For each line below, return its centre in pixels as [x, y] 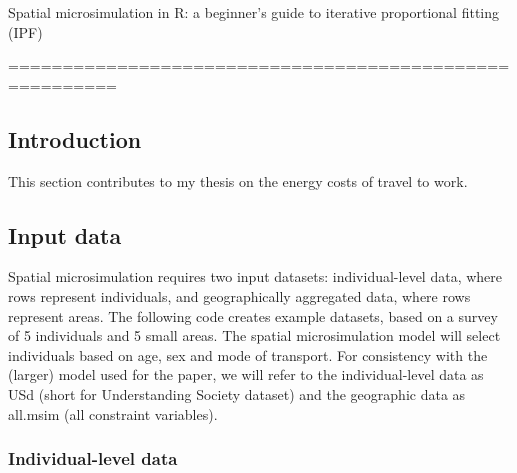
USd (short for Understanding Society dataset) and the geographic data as [237, 393]
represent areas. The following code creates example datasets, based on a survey [253, 315]
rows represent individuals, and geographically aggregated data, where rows [239, 295]
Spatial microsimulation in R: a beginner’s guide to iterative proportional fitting [254, 12]
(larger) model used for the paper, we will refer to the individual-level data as [246, 374]
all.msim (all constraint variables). [113, 413]
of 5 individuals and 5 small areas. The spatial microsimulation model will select [254, 335]
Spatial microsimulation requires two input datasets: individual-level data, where [255, 276]
